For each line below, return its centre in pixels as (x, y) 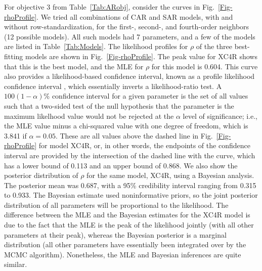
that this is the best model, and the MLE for (74, 66)
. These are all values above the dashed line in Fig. (134, 135)
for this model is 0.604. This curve (205, 66)
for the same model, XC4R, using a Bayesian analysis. (170, 175)
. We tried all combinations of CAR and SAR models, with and (135, 16)
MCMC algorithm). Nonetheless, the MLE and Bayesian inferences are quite (123, 254)
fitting (14, 56)
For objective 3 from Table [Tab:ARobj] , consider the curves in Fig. (109, 7)
